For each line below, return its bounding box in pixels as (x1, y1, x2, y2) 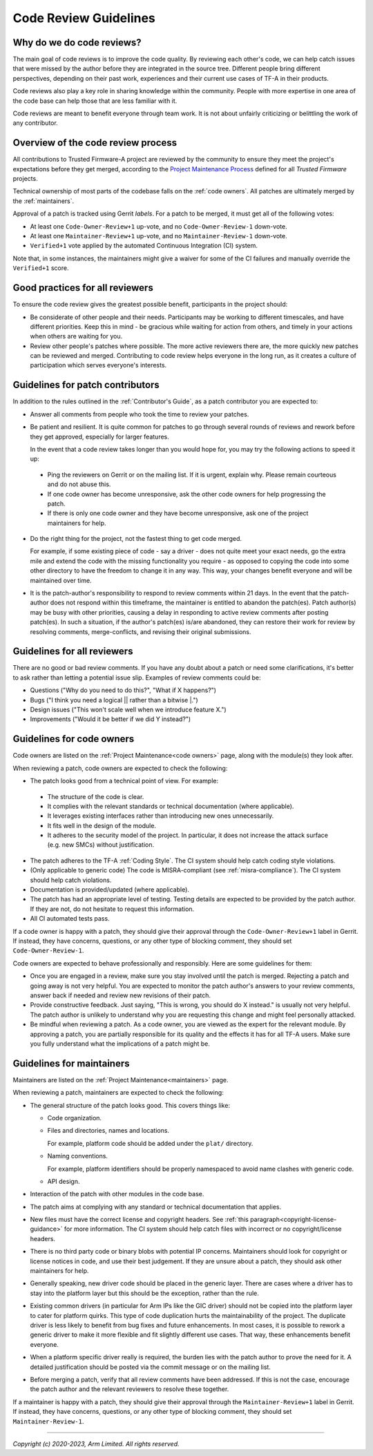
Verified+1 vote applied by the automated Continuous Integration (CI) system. (30, 242, 258, 250)
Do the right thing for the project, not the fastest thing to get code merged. (30, 535, 242, 543)
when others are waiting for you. (30, 332, 123, 341)
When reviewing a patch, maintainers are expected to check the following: (12, 1089, 224, 1097)
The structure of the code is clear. (47, 792, 144, 801)
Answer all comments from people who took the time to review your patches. (30, 410, 249, 418)
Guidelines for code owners (12, 733, 135, 745)
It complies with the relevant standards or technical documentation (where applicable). (47, 802, 294, 810)
